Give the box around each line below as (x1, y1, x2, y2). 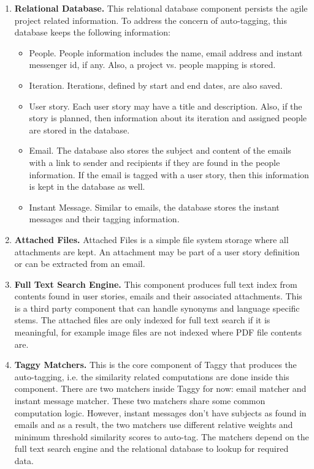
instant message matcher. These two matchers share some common (14, 394, 266, 407)
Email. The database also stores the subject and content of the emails (29, 144, 291, 157)
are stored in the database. (29, 123, 130, 136)
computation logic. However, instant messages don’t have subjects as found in (14, 406, 307, 419)
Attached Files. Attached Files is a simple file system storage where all (14, 233, 289, 246)
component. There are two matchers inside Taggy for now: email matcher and (14, 382, 307, 395)
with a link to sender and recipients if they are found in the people (29, 156, 280, 168)
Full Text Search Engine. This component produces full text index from (14, 277, 297, 290)
